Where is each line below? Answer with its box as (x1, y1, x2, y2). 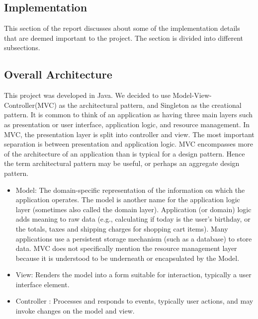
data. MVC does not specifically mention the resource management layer (15, 243, 237, 253)
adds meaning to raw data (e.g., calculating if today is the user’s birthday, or (15, 214, 251, 224)
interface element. (15, 279, 70, 289)
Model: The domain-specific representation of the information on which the (15, 184, 245, 195)
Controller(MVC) (4, 99, 57, 110)
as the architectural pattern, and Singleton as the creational (59, 99, 242, 110)
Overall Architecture (4, 67, 112, 82)
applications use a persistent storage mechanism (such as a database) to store (15, 233, 252, 243)
